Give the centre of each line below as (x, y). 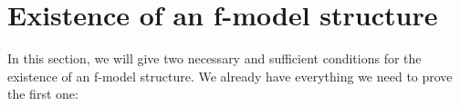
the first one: (43, 94)
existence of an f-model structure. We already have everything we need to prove (230, 76)
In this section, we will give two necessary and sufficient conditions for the (214, 58)
